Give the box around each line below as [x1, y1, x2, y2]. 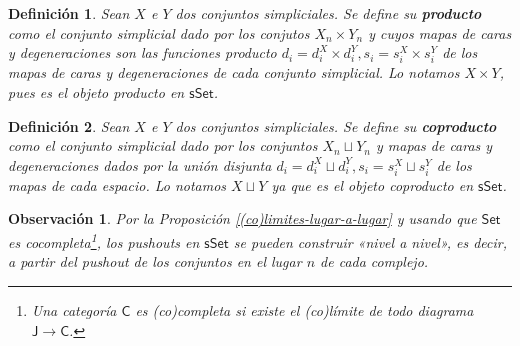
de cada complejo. [320, 251, 429, 272]
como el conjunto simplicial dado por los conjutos [8, 22, 310, 43]
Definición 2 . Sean [8, 115, 130, 136]
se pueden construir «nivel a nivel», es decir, [233, 231, 508, 252]
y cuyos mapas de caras [368, 22, 512, 43]
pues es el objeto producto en [8, 81, 185, 102]
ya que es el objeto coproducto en [271, 174, 474, 195]
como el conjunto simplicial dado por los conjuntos [8, 135, 318, 156]
